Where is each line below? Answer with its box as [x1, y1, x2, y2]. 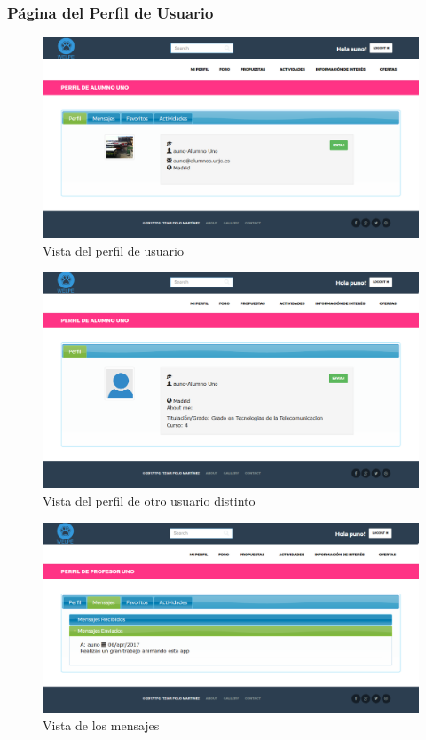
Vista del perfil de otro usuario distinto [43, 491, 256, 509]
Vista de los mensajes [43, 716, 160, 735]
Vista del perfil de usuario [43, 240, 184, 259]
